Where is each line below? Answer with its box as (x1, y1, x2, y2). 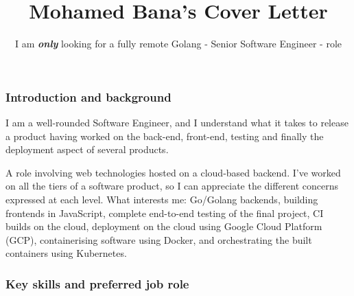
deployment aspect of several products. (5, 142, 169, 157)
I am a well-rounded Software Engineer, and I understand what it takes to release (5, 115, 349, 130)
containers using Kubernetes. (5, 246, 127, 260)
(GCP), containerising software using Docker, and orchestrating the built (5, 232, 312, 247)
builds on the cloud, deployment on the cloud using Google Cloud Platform (5, 219, 322, 234)
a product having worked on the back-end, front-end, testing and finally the (5, 128, 324, 143)
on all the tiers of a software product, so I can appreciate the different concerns (5, 179, 339, 193)
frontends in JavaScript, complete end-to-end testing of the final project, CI (5, 205, 324, 220)
